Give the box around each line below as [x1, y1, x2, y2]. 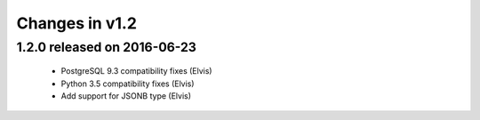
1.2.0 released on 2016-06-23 [16, 39, 197, 55]
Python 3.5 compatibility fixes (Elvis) [60, 78, 195, 89]
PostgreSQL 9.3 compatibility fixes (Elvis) [60, 66, 212, 76]
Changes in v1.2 [16, 13, 138, 33]
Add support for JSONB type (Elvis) [60, 90, 191, 101]
